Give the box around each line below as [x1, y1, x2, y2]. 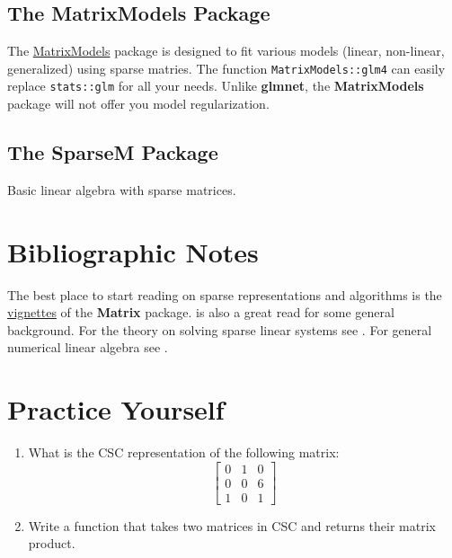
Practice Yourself [7, 391, 225, 428]
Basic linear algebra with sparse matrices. [7, 180, 236, 199]
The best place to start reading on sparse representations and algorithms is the [7, 285, 442, 304]
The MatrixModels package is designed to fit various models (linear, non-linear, [7, 41, 445, 60]
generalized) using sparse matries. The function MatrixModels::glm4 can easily [7, 58, 446, 77]
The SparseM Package [7, 138, 218, 166]
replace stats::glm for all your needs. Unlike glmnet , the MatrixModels [7, 76, 424, 95]
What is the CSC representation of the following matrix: [28, 443, 340, 462]
